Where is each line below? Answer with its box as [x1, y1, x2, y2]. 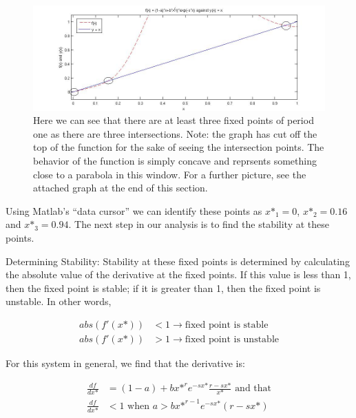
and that [235, 384, 272, 394]
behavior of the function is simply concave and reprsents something [33, 153, 317, 167]
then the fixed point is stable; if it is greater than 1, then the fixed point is [6, 280, 321, 295]
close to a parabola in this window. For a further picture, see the [33, 167, 306, 181]
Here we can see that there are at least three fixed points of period [33, 113, 314, 127]
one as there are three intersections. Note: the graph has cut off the [33, 126, 317, 140]
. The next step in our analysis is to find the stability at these [68, 217, 329, 231]
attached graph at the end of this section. [33, 180, 208, 195]
